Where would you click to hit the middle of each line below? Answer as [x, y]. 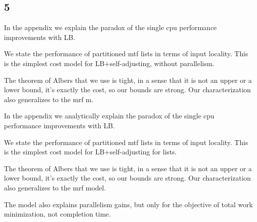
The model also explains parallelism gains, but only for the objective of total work [128, 204]
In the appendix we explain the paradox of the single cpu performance [110, 27]
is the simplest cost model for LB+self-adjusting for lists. [90, 152]
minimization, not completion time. [58, 214]
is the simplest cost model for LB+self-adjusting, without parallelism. [109, 63]
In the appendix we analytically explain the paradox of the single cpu [109, 116]
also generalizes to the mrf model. [55, 187]
